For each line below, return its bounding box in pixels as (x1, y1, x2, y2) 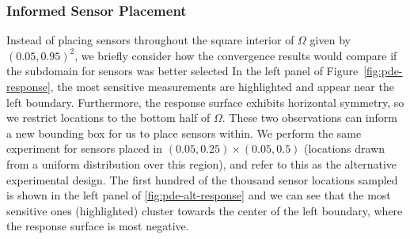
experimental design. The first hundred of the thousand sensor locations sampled (6, 171, 398, 188)
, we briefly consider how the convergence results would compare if (74, 47, 397, 63)
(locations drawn (304, 140, 385, 157)
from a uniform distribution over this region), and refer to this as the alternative (6, 155, 397, 172)
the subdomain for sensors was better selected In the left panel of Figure (6, 63, 359, 79)
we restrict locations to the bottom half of (6, 109, 211, 126)
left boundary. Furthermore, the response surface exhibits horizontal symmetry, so (6, 93, 404, 110)
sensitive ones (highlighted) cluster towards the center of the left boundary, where (6, 202, 403, 218)
